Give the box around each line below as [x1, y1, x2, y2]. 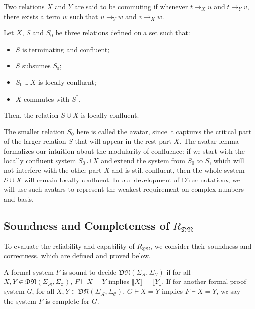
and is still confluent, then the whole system [112, 165, 245, 175]
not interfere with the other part [4, 165, 102, 175]
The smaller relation [4, 126, 65, 136]
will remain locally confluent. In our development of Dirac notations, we [24, 174, 241, 184]
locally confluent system [4, 155, 76, 165]
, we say [216, 286, 241, 296]
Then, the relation [4, 110, 59, 120]
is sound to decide [62, 266, 117, 277]
